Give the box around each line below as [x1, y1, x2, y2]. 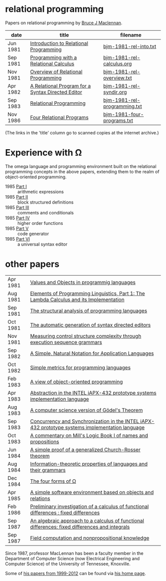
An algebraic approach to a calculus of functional [30, 517, 144, 524]
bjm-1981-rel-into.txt [103, 43, 157, 50]
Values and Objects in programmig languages [30, 279, 136, 286]
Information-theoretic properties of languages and [30, 460, 148, 467]
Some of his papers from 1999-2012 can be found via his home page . [5, 570, 146, 576]
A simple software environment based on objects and [30, 489, 154, 496]
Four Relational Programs [30, 114, 89, 121]
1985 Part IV [5, 215, 30, 221]
